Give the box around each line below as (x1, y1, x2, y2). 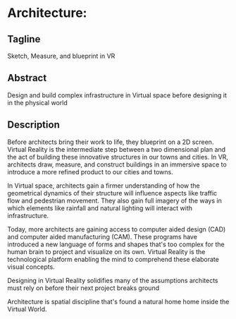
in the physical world (7, 98, 68, 107)
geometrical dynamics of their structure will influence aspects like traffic (7, 188, 218, 197)
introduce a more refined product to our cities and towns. (7, 167, 174, 176)
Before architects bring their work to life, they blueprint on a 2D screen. (7, 138, 214, 146)
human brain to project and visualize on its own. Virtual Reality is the (7, 247, 206, 255)
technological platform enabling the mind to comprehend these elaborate (7, 255, 220, 263)
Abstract (7, 72, 47, 84)
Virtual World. (7, 305, 47, 313)
